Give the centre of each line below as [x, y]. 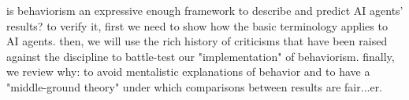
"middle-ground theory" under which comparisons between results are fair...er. [195, 86]
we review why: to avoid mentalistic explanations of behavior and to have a [188, 71]
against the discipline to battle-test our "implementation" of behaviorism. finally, [201, 56]
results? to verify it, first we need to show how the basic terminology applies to [197, 25]
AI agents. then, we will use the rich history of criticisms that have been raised [197, 41]
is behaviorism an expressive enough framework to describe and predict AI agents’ [205, 10]
